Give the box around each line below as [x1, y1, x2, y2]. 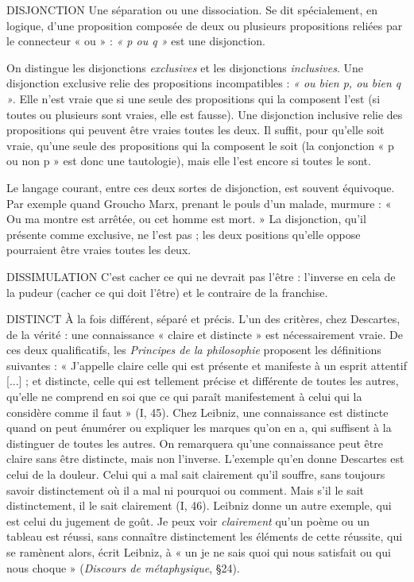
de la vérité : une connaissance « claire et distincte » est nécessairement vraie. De [6, 326, 403, 342]
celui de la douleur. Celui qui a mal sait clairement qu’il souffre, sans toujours [6, 466, 385, 483]
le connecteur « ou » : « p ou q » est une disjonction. [6, 33, 265, 49]
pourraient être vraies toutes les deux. [6, 241, 192, 258]
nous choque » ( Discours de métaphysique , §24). [6, 559, 240, 576]
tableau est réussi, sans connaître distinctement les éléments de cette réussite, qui [6, 528, 403, 545]
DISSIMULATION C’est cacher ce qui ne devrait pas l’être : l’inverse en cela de [6, 268, 396, 284]
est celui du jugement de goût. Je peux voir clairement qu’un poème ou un [6, 512, 370, 529]
